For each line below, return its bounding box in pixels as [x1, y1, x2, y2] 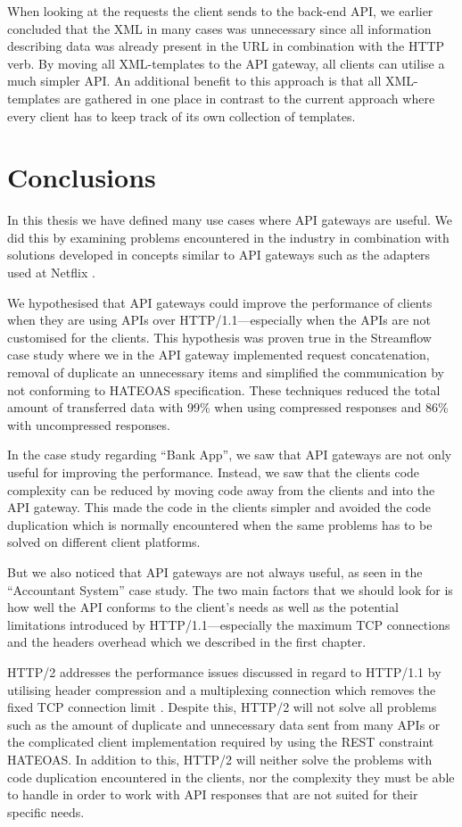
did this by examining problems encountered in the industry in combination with [7, 227, 450, 246]
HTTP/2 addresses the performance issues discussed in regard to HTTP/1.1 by [7, 662, 441, 681]
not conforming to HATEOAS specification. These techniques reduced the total [7, 380, 441, 399]
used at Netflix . [7, 263, 95, 282]
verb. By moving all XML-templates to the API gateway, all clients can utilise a [7, 54, 445, 72]
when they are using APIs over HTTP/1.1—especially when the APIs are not [7, 310, 432, 329]
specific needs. [7, 802, 85, 821]
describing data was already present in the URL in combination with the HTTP [7, 37, 445, 55]
